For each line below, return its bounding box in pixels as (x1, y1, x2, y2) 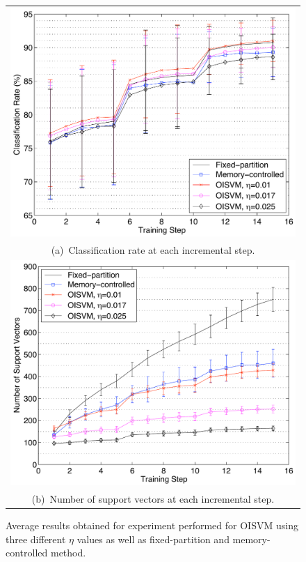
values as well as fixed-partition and (76, 531, 229, 546)
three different (6, 531, 66, 546)
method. (50, 545, 86, 560)
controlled (6, 545, 48, 560)
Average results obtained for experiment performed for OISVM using (6, 517, 298, 532)
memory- (232, 531, 271, 546)
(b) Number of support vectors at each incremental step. (31, 491, 275, 506)
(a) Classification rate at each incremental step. (51, 242, 255, 257)
